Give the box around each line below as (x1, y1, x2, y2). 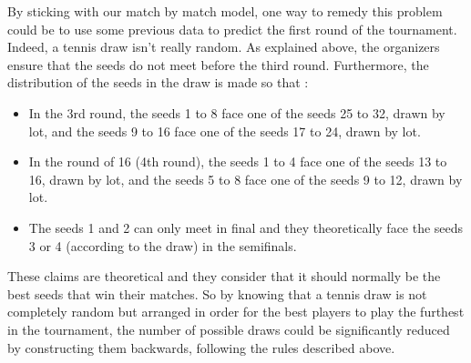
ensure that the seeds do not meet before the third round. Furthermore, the (7, 55, 429, 74)
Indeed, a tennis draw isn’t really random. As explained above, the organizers (7, 37, 440, 56)
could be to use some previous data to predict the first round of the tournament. (7, 19, 457, 38)
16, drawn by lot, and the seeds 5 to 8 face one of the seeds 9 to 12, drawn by (28, 169, 463, 188)
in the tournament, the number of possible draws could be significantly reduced (7, 319, 450, 338)
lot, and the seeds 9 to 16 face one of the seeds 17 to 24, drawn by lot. (28, 121, 421, 140)
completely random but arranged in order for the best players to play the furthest (7, 302, 465, 321)
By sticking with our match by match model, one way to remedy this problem (7, 2, 443, 20)
